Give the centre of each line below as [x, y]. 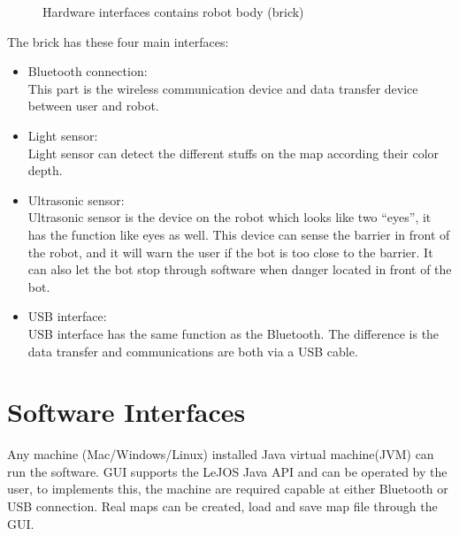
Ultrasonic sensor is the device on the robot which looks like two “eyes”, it [229, 217]
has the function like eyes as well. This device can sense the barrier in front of [239, 234]
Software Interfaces [126, 412]
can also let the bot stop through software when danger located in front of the [240, 269]
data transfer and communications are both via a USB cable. [193, 351]
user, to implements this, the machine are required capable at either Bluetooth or [228, 489]
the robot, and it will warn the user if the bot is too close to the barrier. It [230, 252]
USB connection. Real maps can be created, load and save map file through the [222, 506]
